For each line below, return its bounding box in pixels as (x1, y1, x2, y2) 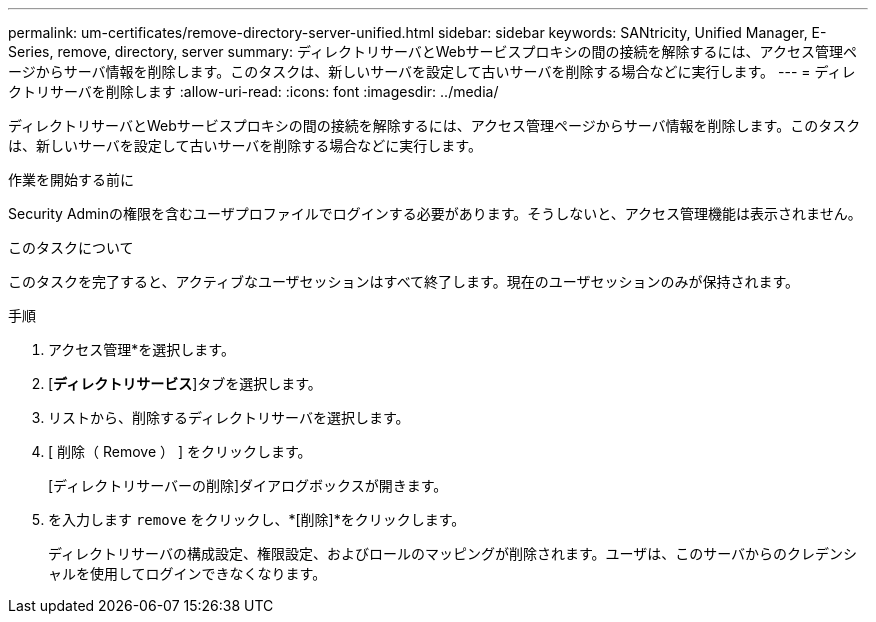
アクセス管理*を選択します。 (48, 341, 235, 358)
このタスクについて (8, 239, 134, 256)
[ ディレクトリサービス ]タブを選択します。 (48, 375, 322, 392)
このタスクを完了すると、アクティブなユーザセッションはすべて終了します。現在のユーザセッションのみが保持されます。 (8, 273, 799, 290)
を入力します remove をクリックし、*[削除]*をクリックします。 (48, 511, 466, 528)
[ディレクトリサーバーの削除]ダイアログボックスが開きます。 (48, 477, 448, 494)
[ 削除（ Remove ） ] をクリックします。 (48, 443, 312, 460)
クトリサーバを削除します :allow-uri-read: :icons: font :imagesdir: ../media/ (8, 83, 499, 100)
